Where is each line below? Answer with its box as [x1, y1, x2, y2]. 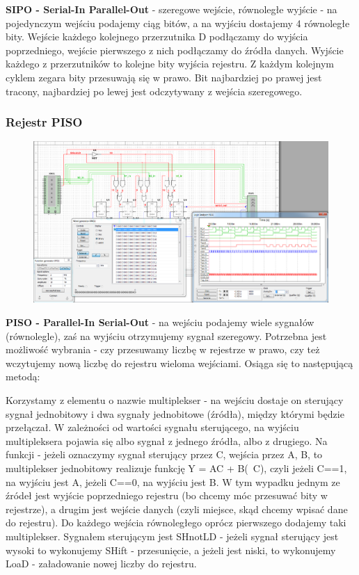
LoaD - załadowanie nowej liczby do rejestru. [6, 556, 197, 571]
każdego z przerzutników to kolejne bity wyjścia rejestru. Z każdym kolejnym [6, 56, 335, 71]
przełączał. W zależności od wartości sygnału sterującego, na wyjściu [6, 420, 299, 435]
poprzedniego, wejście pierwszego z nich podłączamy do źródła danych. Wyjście [6, 42, 344, 57]
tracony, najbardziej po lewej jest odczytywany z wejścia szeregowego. [6, 83, 303, 98]
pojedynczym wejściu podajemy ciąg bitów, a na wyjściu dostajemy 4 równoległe [6, 15, 350, 30]
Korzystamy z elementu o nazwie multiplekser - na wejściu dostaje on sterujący [6, 393, 344, 407]
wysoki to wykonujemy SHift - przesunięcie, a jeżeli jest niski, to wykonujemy [6, 542, 336, 557]
